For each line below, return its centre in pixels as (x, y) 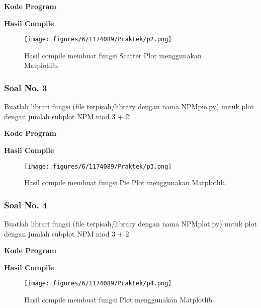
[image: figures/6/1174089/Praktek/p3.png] (98, 166)
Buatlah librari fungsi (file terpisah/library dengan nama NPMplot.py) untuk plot (130, 224)
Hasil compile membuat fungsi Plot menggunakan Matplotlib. (119, 300)
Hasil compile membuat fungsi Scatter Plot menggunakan (113, 55)
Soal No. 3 (26, 87)
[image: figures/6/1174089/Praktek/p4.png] (98, 284)
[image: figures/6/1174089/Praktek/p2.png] (98, 40)
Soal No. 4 (26, 205)
